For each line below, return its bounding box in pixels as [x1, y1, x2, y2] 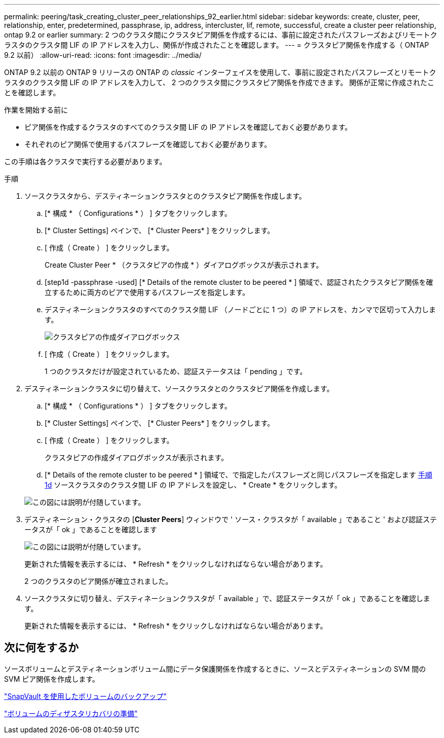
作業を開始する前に [4, 105, 68, 114]
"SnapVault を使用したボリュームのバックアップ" [4, 691, 167, 700]
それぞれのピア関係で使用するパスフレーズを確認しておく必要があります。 [24, 140, 272, 149]
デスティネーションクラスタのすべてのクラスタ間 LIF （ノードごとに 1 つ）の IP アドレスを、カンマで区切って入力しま [45, 305, 436, 314]
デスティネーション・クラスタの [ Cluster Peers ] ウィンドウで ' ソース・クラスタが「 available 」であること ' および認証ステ [24, 515, 437, 524]
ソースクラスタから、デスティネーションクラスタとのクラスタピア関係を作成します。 [24, 192, 306, 200]
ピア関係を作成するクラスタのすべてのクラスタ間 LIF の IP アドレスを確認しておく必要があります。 [24, 123, 352, 131]
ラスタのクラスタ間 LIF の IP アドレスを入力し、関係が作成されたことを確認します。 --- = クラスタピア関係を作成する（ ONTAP [4, 41, 429, 49]
